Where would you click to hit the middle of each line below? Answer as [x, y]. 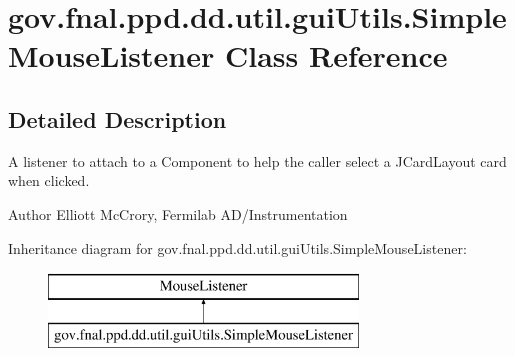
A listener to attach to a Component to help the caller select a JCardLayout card [257, 160]
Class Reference [336, 55]
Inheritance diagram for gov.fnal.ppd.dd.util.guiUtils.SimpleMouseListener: [237, 247]
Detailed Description [117, 118]
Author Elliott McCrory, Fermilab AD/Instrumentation [178, 213]
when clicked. [49, 180]
